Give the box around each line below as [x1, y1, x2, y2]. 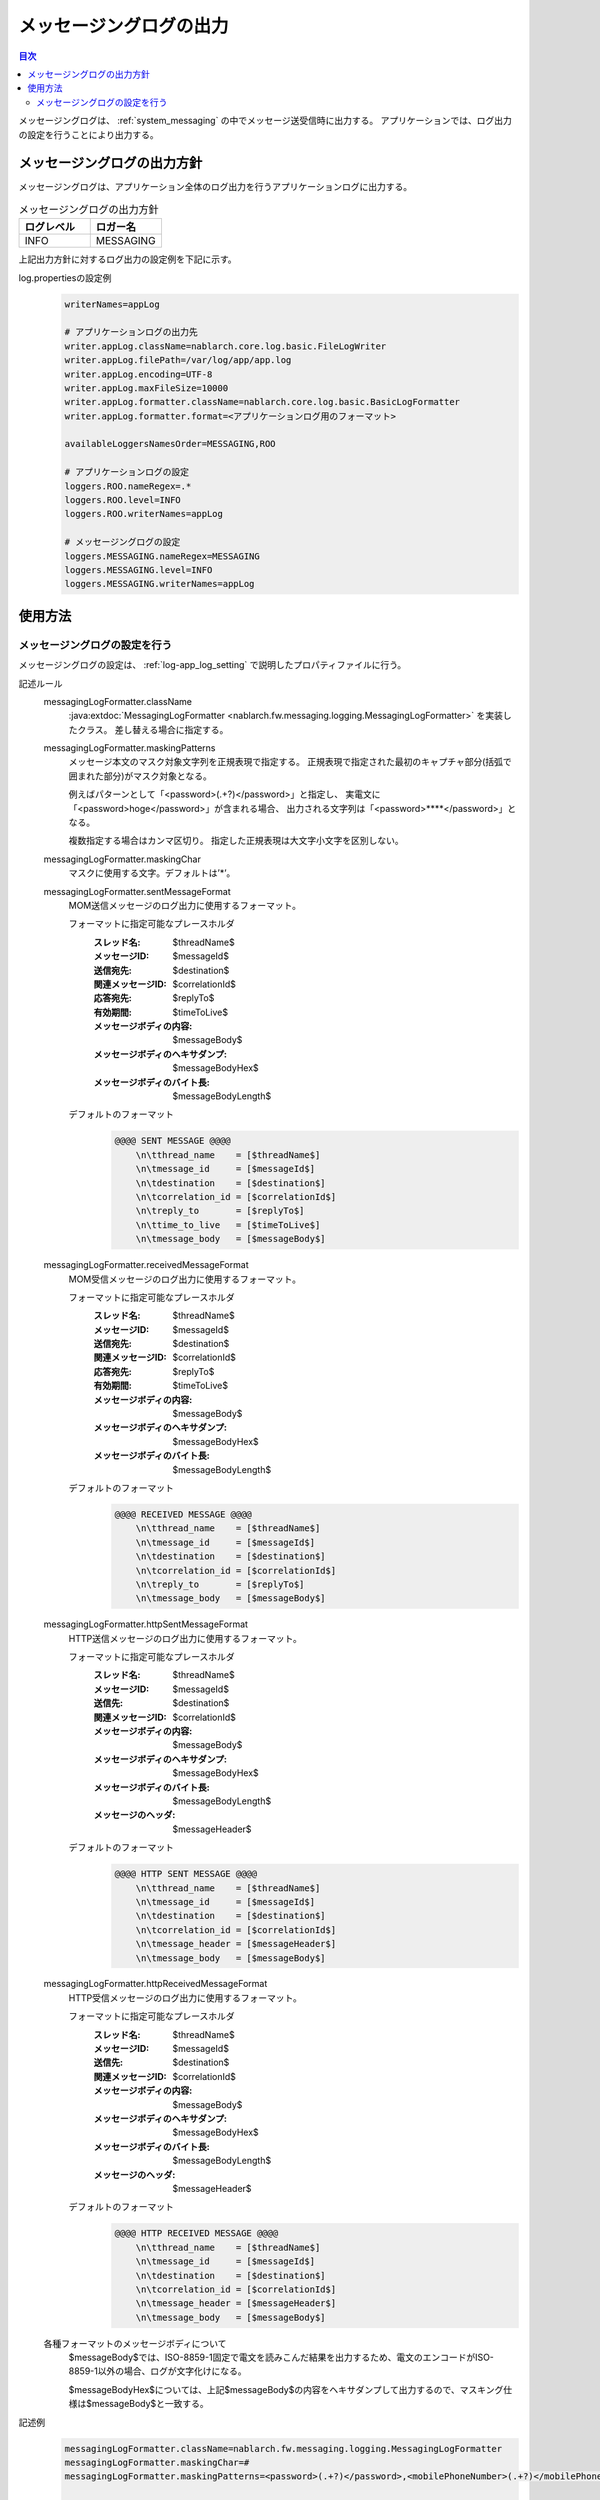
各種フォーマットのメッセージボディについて [43, 2337, 227, 2349]
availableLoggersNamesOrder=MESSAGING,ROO [64, 438, 276, 450]
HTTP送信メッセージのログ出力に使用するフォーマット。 [68, 1632, 302, 1644]
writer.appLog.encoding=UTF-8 [64, 368, 213, 380]
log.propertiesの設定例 [18, 271, 112, 284]
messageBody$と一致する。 [91, 2398, 209, 2410]
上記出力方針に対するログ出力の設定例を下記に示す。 [18, 253, 237, 265]
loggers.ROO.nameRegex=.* [64, 480, 192, 492]
